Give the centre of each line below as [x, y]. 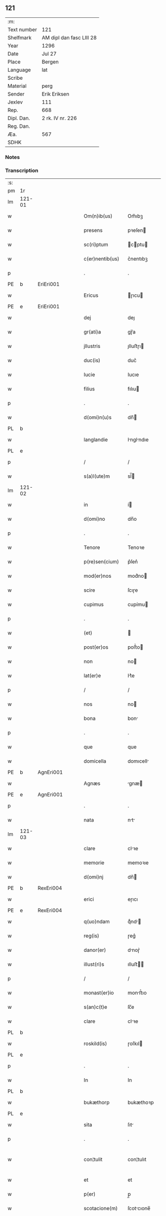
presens [93, 230]
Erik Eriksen [56, 94]
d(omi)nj [94, 877]
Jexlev [15, 102]
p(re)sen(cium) [102, 562]
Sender [16, 94]
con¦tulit [93, 1160]
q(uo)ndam [97, 922]
